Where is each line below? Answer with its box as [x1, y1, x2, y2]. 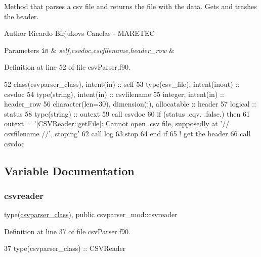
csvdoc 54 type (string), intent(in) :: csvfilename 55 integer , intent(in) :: [4, 88, 224, 99]
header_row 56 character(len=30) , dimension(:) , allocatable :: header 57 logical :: [4, 98, 256, 109]
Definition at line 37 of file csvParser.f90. [4, 226, 130, 236]
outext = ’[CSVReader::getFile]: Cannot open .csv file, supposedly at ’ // [4, 118, 230, 129]
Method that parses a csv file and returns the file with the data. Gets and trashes [4, 1, 257, 11]
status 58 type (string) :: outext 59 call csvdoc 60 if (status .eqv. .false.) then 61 [4, 108, 250, 119]
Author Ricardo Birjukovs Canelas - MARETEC [4, 28, 155, 38]
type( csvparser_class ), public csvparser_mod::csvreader [4, 209, 178, 220]
